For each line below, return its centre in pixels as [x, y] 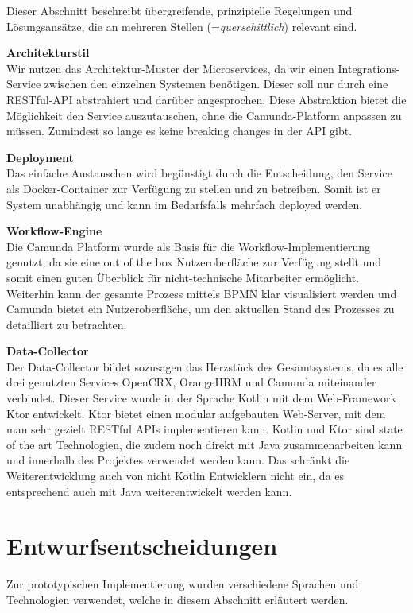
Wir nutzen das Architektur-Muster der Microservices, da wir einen [170, 68]
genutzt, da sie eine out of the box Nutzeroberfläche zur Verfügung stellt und [194, 262]
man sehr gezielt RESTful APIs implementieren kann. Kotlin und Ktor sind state [205, 429]
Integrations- [369, 68]
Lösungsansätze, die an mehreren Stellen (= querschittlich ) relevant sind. [182, 26]
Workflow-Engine [54, 231]
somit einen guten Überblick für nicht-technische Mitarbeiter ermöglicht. [183, 277]
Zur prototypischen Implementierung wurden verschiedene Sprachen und [183, 584]
